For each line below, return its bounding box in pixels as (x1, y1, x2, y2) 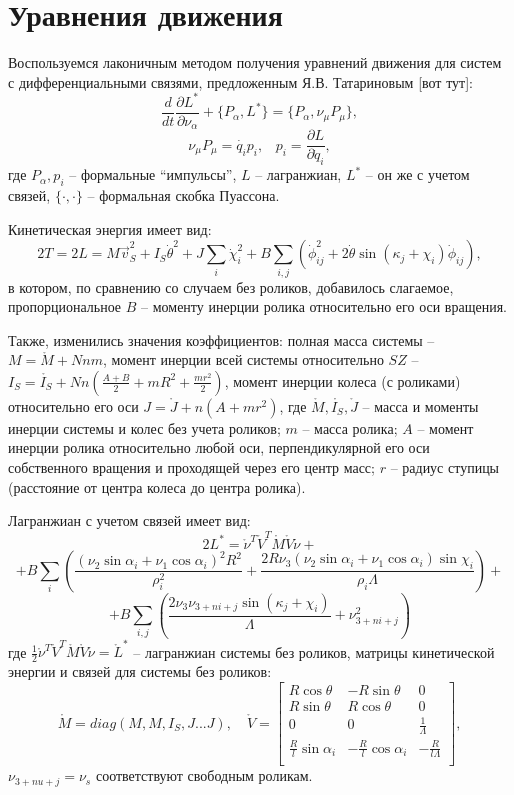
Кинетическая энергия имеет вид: (8, 218, 212, 239)
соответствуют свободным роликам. (95, 765, 313, 786)
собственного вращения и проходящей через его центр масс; (8, 457, 375, 478)
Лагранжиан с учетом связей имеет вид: (8, 510, 251, 531)
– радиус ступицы (390, 457, 500, 478)
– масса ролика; (302, 417, 398, 438)
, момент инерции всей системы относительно (102, 349, 384, 370)
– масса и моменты (362, 395, 479, 416)
